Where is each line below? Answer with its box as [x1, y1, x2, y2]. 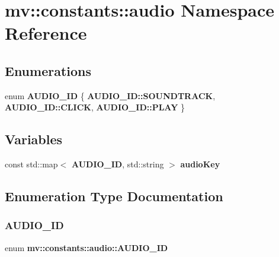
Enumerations [5, 61, 92, 80]
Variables [5, 130, 63, 148]
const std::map [5, 158, 58, 170]
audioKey [180, 158, 220, 170]
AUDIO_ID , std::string [71, 158, 164, 170]
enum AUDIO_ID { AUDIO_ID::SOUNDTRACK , [5, 89, 216, 101]
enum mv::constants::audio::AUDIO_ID [5, 241, 168, 253]
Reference [5, 21, 87, 45]
